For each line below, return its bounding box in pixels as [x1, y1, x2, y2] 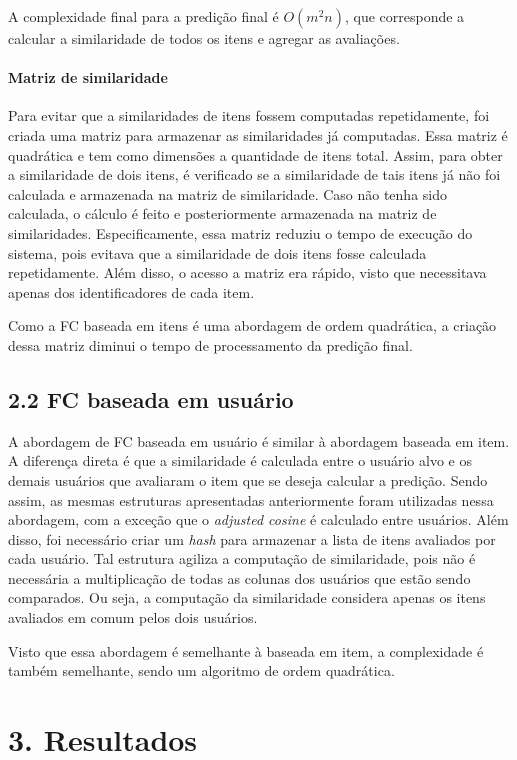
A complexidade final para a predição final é [8, 6, 279, 26]
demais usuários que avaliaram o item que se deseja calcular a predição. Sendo [8, 469, 488, 490]
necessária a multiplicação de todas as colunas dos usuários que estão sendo [8, 567, 471, 588]
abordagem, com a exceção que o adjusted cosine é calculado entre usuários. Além [8, 509, 509, 530]
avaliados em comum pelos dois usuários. [8, 607, 258, 628]
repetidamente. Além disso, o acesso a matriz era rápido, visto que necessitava [8, 262, 487, 283]
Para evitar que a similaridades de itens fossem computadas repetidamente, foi [8, 105, 490, 126]
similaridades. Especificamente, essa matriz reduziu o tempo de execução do [8, 222, 473, 243]
